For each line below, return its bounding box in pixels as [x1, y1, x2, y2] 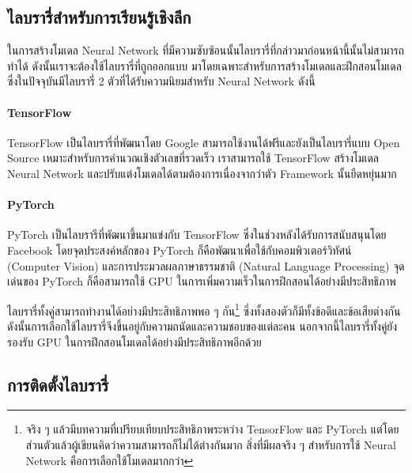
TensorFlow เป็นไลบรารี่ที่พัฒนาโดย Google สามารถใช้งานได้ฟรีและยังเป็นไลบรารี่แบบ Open [7, 134, 400, 150]
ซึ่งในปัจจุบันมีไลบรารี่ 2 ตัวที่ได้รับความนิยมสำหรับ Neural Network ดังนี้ [7, 73, 316, 89]
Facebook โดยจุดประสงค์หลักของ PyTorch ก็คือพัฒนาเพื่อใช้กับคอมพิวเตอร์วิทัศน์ [7, 241, 352, 258]
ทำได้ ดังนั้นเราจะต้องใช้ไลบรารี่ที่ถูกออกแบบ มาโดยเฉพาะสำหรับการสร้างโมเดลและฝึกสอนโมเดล [7, 57, 402, 74]
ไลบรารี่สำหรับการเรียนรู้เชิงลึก [7, 5, 191, 29]
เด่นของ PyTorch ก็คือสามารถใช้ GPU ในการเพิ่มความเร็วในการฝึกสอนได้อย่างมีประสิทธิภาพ [7, 273, 396, 289]
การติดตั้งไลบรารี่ [7, 372, 109, 396]
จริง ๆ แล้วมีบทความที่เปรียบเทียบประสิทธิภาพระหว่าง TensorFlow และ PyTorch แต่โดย [25, 421, 399, 437]
